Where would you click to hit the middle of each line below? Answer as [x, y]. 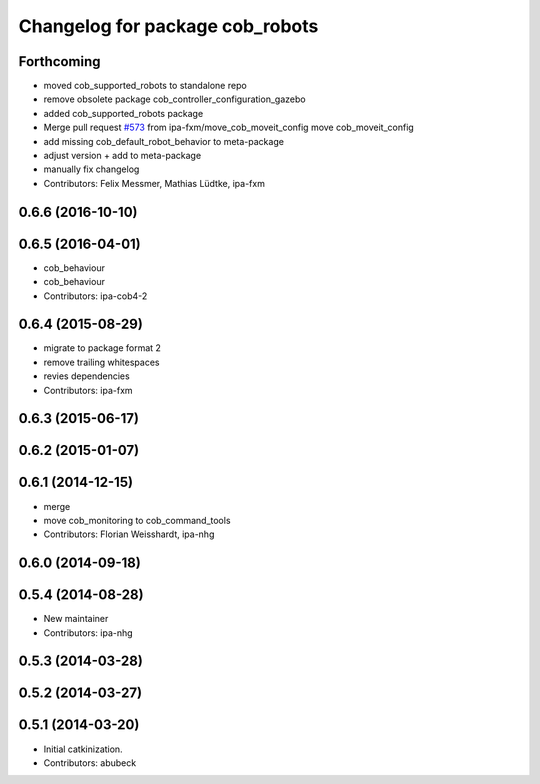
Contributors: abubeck [90, 762]
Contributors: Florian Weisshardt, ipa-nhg [129, 534]
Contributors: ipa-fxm [88, 390]
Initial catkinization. [83, 749]
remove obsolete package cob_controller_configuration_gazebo [174, 99]
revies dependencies [86, 376]
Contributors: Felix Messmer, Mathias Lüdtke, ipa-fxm [154, 183]
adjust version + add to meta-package [122, 156]
